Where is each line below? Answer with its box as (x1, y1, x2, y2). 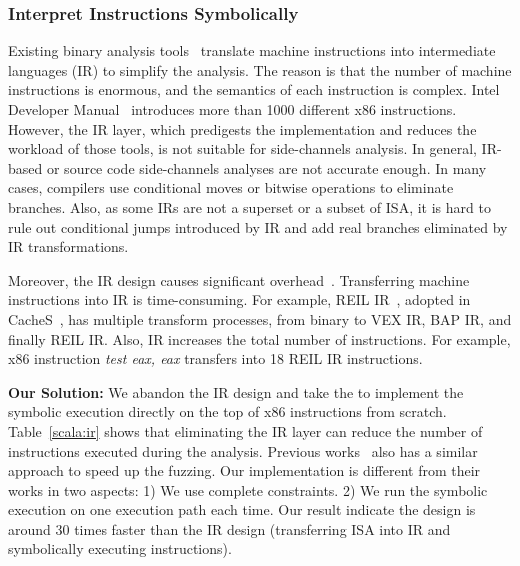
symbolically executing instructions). (8, 538, 232, 559)
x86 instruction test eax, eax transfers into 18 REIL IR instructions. (8, 348, 423, 369)
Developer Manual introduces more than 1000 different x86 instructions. (8, 99, 457, 119)
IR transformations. (8, 236, 129, 257)
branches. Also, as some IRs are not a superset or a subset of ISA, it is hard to (8, 196, 491, 217)
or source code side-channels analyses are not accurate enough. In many (46, 157, 487, 178)
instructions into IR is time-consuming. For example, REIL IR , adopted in (8, 289, 471, 310)
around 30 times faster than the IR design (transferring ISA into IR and (8, 518, 451, 539)
